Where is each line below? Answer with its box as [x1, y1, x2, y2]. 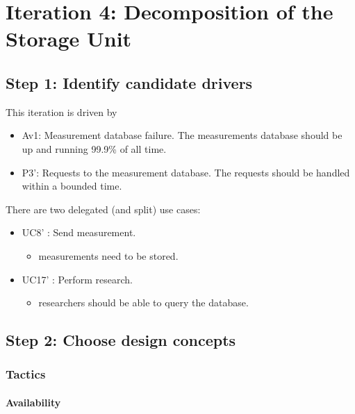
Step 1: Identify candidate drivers [6, 72, 253, 93]
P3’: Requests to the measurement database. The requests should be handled [22, 165, 350, 179]
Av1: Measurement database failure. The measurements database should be [22, 128, 342, 142]
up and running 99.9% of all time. [22, 141, 167, 156]
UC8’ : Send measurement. [22, 225, 136, 240]
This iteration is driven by [6, 104, 117, 119]
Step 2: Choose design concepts [6, 329, 236, 351]
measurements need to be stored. [38, 248, 179, 263]
